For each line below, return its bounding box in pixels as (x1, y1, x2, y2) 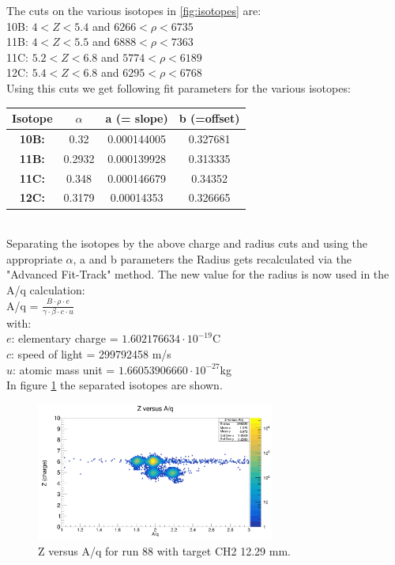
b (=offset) (179, 110, 240, 127)
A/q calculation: (6, 281, 85, 298)
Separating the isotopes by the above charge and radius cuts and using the (6, 235, 368, 252)
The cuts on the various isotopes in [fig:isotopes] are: (6, 2, 261, 18)
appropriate (6, 250, 62, 267)
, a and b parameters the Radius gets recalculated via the (73, 250, 352, 267)
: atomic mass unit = (13, 361, 115, 377)
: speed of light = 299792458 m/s (11, 346, 171, 362)
